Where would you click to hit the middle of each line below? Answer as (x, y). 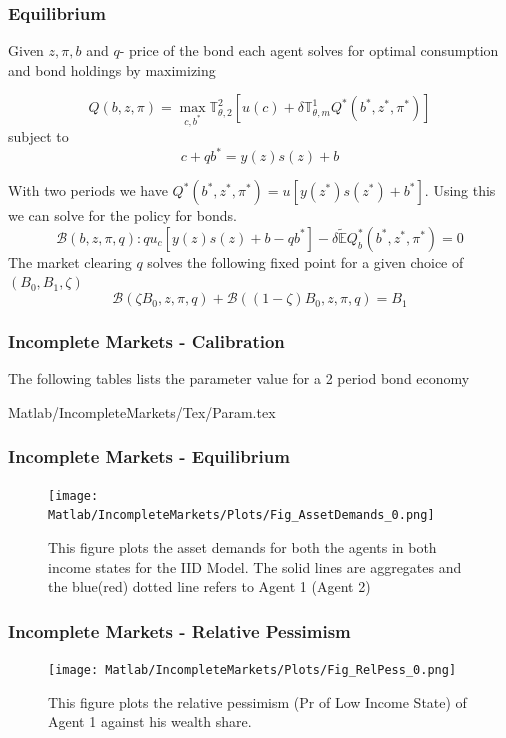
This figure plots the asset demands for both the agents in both (242, 547)
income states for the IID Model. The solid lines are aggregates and (255, 566)
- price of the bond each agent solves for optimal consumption (309, 50)
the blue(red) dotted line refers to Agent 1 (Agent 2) (209, 586)
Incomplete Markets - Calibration (146, 340)
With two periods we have (88, 190)
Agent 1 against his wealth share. (150, 721)
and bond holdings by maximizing (112, 69)
